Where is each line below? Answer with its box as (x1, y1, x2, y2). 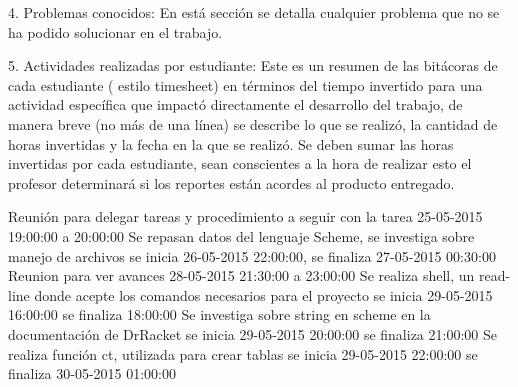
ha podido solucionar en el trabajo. (8, 21, 223, 42)
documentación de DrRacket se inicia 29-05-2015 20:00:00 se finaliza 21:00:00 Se (8, 323, 497, 344)
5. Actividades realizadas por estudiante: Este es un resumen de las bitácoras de (8, 55, 498, 76)
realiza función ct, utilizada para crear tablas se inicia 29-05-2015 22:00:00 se (8, 343, 478, 364)
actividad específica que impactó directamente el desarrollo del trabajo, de (8, 94, 463, 115)
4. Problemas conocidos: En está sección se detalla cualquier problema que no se (8, 2, 500, 22)
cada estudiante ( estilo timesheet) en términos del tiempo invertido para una (8, 74, 483, 95)
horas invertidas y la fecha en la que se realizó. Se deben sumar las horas (8, 133, 454, 154)
